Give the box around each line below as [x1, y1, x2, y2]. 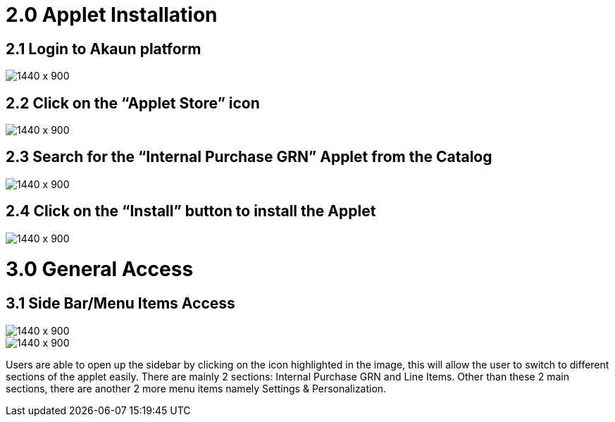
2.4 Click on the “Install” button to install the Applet [6, 202, 376, 221]
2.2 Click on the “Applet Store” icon [6, 94, 260, 112]
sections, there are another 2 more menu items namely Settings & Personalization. [6, 382, 387, 395]
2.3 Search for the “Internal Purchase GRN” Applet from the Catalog [6, 148, 492, 166]
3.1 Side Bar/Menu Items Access [6, 294, 235, 313]
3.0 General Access [6, 257, 194, 282]
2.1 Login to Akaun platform [6, 39, 201, 58]
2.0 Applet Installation [6, 3, 218, 27]
